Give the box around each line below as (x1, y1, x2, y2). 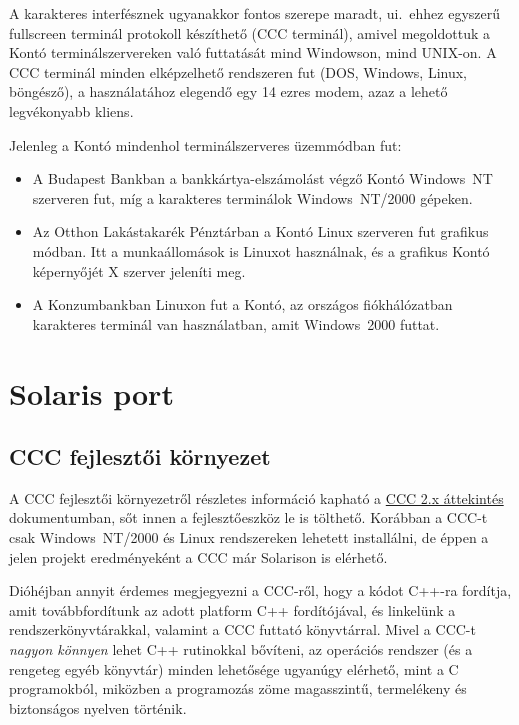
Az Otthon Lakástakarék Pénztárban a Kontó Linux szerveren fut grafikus (32, 221, 489, 242)
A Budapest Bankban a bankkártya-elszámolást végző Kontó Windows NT (32, 168, 493, 189)
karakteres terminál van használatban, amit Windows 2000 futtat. (32, 313, 440, 334)
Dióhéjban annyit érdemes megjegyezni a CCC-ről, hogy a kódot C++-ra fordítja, (9, 580, 512, 601)
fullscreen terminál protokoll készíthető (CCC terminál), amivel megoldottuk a (9, 22, 490, 43)
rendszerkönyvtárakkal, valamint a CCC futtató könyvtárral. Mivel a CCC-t (9, 619, 476, 640)
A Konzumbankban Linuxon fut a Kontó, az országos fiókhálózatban (32, 294, 453, 315)
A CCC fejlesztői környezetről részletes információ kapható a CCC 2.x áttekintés (9, 487, 504, 508)
